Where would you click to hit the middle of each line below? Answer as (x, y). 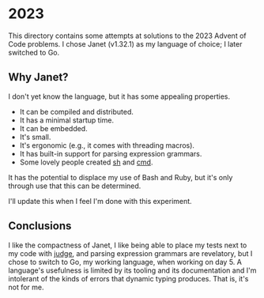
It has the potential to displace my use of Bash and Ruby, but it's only (121, 177)
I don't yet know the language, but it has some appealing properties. (119, 96)
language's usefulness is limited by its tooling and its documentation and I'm (132, 270)
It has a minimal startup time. (67, 120)
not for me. (26, 287)
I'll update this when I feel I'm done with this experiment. (100, 201)
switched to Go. (34, 52)
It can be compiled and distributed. (77, 111)
